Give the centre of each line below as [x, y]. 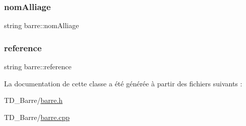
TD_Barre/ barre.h [34, 100]
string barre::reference [38, 67]
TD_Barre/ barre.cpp [37, 117]
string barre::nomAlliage [42, 25]
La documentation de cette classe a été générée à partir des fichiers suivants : [123, 83]
